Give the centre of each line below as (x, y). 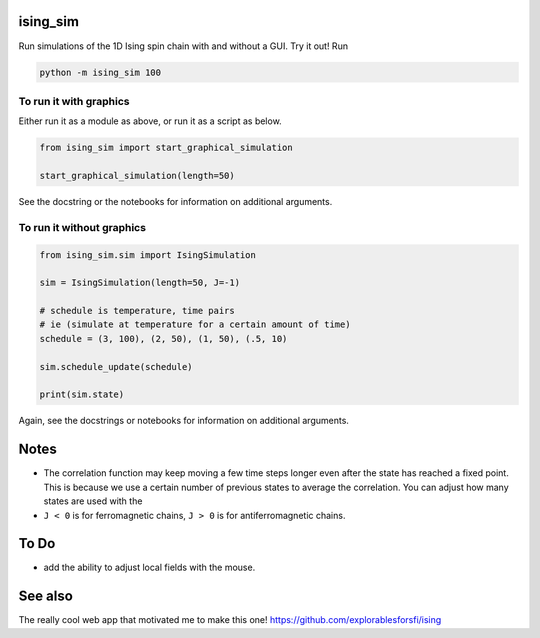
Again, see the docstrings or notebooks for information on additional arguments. (184, 421)
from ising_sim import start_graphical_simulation (166, 148)
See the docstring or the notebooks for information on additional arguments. (175, 201)
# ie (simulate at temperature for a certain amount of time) (195, 324)
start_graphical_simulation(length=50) (137, 175)
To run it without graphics (82, 227)
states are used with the (93, 501)
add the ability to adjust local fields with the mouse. (149, 567)
